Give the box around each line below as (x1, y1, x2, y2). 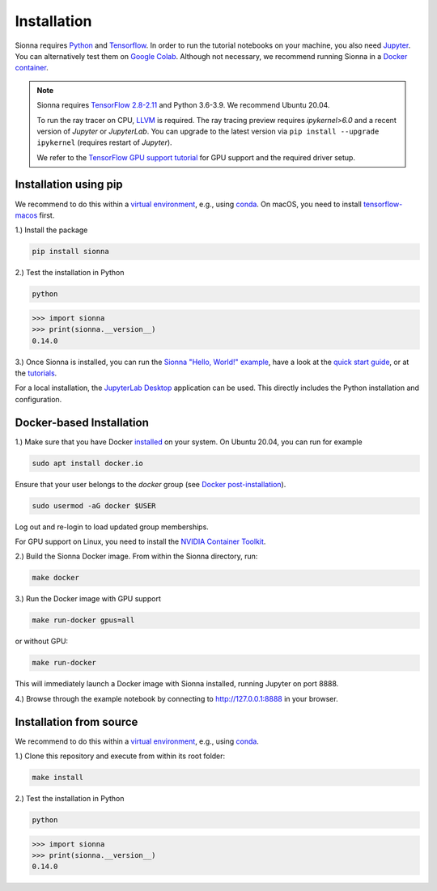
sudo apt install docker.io (32, 458, 143, 468)
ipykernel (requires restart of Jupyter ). (36, 138, 173, 147)
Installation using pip (15, 178, 123, 192)
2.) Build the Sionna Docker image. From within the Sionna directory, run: (15, 551, 258, 562)
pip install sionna (32, 247, 109, 257)
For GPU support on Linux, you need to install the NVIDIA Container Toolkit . (15, 537, 266, 546)
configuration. (15, 394, 62, 404)
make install (32, 773, 84, 783)
